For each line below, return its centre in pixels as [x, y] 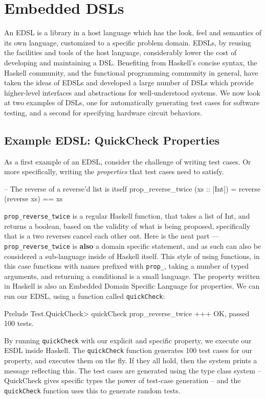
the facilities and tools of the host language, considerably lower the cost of [120, 52]
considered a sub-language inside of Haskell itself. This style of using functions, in [132, 256]
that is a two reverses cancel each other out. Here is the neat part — [112, 236]
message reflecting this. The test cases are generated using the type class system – [133, 370]
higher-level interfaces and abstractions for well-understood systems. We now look [132, 92]
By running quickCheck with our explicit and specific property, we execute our [128, 340]
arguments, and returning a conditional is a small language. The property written [132, 276]
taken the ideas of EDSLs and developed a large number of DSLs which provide [129, 83]
